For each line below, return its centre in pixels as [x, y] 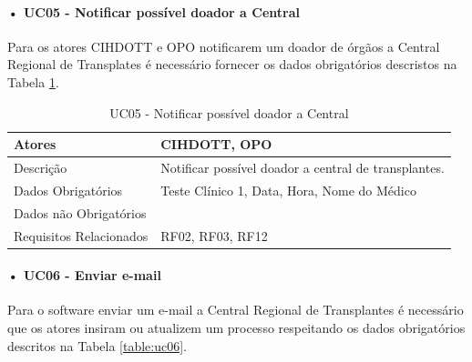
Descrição [41, 168]
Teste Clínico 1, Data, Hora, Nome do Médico [288, 190]
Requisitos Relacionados [81, 235]
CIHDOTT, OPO [216, 144]
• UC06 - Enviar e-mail [84, 275]
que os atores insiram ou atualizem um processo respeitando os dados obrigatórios [236, 328]
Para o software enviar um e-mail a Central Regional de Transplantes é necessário [236, 310]
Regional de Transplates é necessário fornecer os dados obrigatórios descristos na [232, 64]
